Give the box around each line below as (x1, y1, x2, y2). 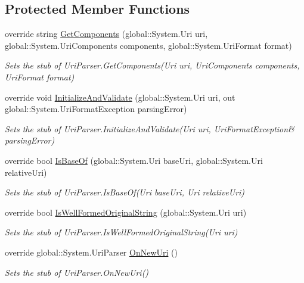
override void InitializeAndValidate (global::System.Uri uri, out (5, 91, 235, 103)
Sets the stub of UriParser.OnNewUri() (5, 266, 149, 278)
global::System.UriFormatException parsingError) (5, 102, 187, 115)
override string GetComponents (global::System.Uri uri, (5, 27, 208, 40)
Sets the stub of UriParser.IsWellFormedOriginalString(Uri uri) (5, 226, 238, 238)
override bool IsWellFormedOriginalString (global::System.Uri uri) (5, 206, 247, 218)
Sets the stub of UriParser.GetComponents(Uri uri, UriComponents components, (5, 59, 300, 71)
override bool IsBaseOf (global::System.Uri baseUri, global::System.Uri (5, 154, 263, 166)
